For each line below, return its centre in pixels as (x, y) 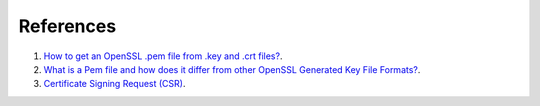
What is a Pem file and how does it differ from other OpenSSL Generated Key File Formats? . (232, 69)
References (67, 26)
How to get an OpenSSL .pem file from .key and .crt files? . (163, 56)
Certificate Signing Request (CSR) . (114, 84)
